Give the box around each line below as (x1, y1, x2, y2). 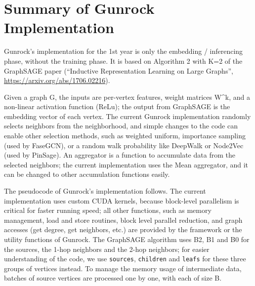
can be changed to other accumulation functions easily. (4, 169, 170, 179)
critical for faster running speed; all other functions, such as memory (4, 205, 212, 215)
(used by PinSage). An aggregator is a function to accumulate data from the (4, 150, 235, 160)
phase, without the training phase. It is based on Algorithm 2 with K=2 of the (4, 55, 243, 66)
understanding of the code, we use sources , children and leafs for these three (4, 253, 246, 264)
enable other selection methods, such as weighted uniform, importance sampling (4, 130, 246, 141)
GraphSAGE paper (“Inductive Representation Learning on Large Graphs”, (4, 65, 233, 76)
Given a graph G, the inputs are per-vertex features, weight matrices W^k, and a (4, 91, 251, 102)
